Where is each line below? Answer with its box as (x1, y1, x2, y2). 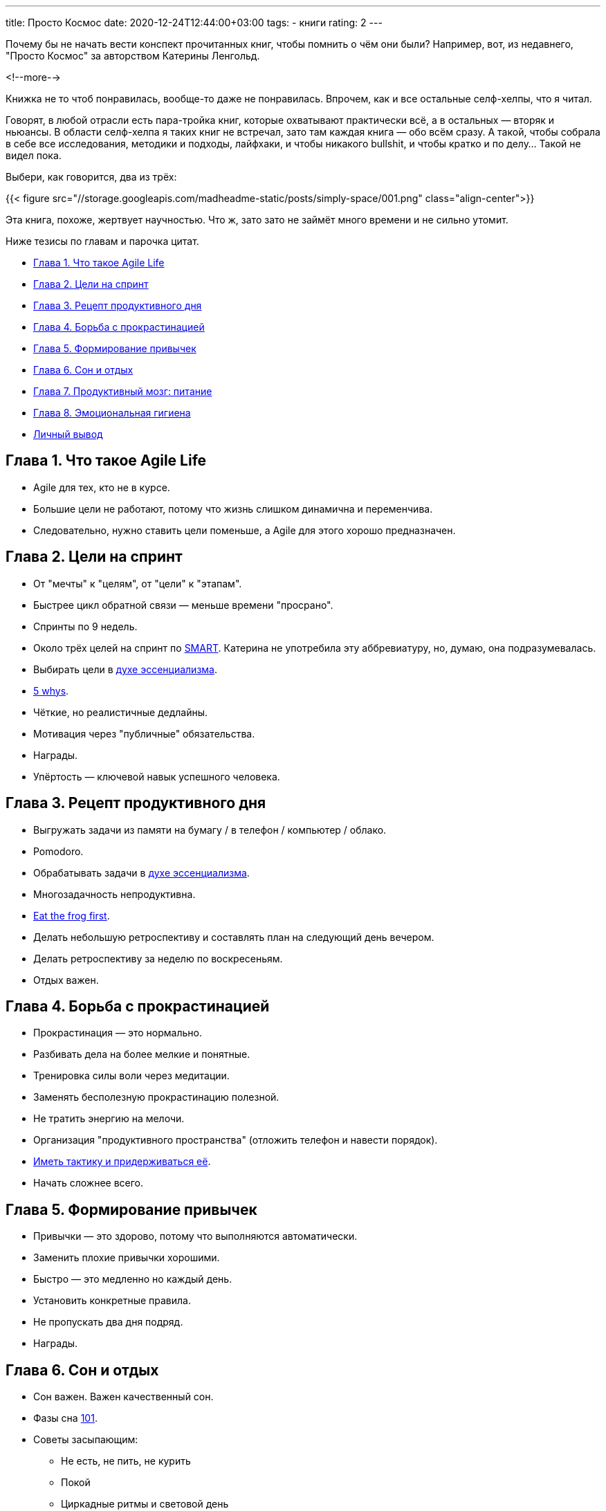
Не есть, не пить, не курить (61, 1455, 191, 1467)
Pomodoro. (33, 845, 84, 857)
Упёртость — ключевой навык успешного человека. (33, 770, 280, 782)
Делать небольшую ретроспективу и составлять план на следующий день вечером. (33, 931, 434, 943)
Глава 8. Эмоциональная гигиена (33, 407, 191, 419)
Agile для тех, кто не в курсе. (33, 481, 170, 493)
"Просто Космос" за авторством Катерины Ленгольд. (6, 50, 260, 62)
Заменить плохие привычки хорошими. (33, 1252, 220, 1264)
